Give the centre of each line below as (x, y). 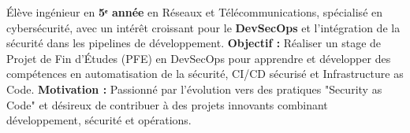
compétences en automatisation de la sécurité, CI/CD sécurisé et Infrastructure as (205, 74)
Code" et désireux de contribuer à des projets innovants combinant (167, 104)
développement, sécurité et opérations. (99, 120)
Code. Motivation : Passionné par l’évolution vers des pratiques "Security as (194, 89)
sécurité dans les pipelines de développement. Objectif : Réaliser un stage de (194, 43)
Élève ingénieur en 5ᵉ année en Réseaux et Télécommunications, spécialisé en (195, 12)
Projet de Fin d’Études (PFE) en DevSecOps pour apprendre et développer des (199, 58)
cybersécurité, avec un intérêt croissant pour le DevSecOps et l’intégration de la (203, 27)
